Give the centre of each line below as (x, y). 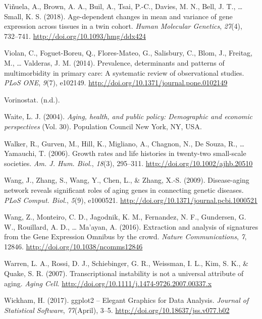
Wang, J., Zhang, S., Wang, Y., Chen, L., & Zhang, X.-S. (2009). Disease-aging (127, 180)
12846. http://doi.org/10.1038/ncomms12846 (73, 246)
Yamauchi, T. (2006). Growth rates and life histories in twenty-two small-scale (125, 153)
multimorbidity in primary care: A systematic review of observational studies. (124, 72)
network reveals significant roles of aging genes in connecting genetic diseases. (124, 190)
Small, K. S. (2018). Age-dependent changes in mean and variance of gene (118, 16)
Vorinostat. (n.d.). (32, 99)
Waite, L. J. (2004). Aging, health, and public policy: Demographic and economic (128, 116)
